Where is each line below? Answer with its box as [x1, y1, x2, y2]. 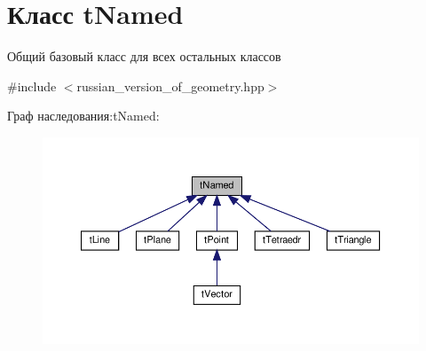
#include [7, 76, 57, 95]
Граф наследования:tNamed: [7, 106, 160, 125]
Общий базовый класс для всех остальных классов [7, 47, 281, 66]
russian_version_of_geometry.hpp [76, 76, 264, 95]
